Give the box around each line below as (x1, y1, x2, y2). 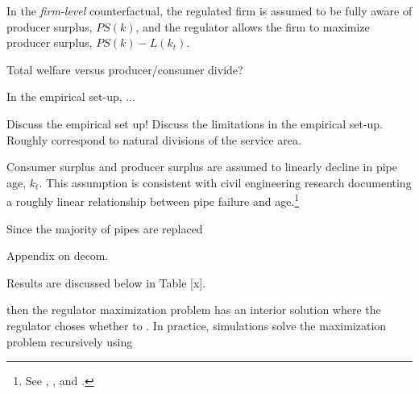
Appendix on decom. (6, 247, 109, 264)
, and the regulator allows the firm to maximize (135, 18, 370, 35)
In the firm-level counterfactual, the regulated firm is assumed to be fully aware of (6, 2, 413, 19)
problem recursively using (6, 333, 133, 350)
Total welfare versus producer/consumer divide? (6, 61, 243, 78)
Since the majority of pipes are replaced (6, 220, 203, 237)
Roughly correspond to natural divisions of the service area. (6, 131, 301, 148)
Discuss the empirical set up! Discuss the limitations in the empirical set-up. (6, 115, 384, 132)
